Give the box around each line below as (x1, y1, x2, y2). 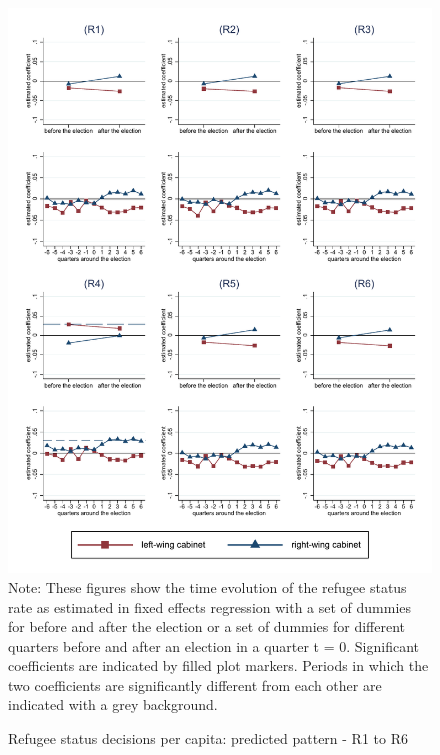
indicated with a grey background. (8, 694, 218, 715)
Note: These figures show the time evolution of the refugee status (8, 576, 407, 597)
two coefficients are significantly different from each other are (8, 674, 382, 695)
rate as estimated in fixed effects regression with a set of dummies (8, 596, 412, 617)
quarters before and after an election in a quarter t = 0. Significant (8, 635, 420, 656)
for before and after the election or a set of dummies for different (8, 616, 406, 637)
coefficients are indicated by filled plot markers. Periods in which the (8, 655, 429, 676)
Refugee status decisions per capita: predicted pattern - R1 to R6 (8, 728, 408, 749)
